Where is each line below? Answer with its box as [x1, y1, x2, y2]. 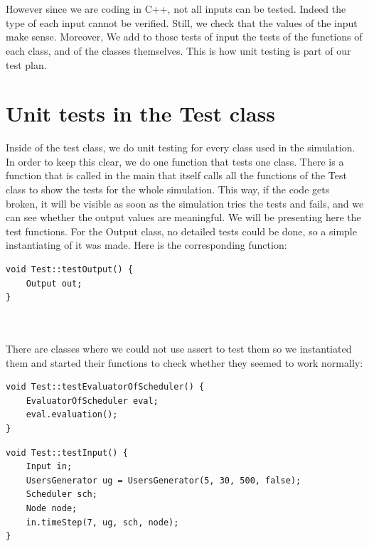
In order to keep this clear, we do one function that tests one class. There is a [6, 154, 344, 168]
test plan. [6, 57, 47, 72]
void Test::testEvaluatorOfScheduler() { [6, 382, 205, 392]
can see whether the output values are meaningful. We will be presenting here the [6, 210, 361, 225]
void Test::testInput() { [6, 447, 128, 458]
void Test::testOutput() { [6, 264, 133, 275]
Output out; [26, 278, 82, 289]
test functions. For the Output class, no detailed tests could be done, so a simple [6, 223, 357, 238]
